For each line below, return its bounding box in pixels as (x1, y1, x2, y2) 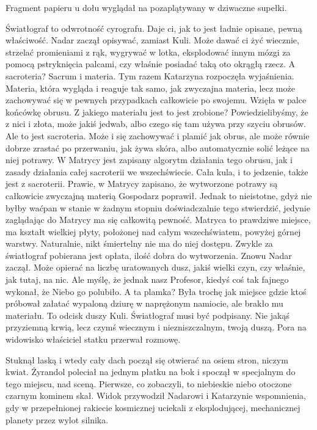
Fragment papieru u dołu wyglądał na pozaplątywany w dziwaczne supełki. (5, 1, 287, 13)
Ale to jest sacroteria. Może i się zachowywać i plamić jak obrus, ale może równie (5, 129, 310, 142)
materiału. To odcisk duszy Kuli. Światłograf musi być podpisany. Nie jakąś (5, 308, 290, 321)
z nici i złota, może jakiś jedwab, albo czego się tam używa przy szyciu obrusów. (5, 117, 306, 130)
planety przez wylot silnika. (5, 413, 109, 426)
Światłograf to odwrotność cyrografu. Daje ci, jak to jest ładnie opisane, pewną (5, 21, 302, 34)
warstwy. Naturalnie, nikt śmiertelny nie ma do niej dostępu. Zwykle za (5, 237, 273, 250)
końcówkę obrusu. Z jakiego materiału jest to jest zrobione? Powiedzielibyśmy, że (5, 105, 308, 118)
